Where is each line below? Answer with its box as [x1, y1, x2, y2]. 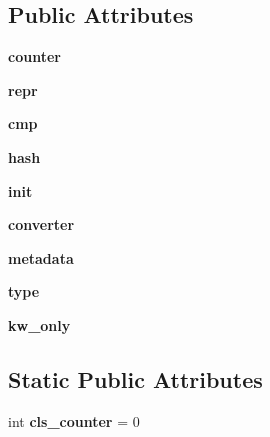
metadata [8, 247, 74, 268]
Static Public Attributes [8, 363, 263, 394]
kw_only [8, 314, 71, 335]
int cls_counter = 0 [8, 410, 140, 431]
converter [8, 214, 75, 235]
